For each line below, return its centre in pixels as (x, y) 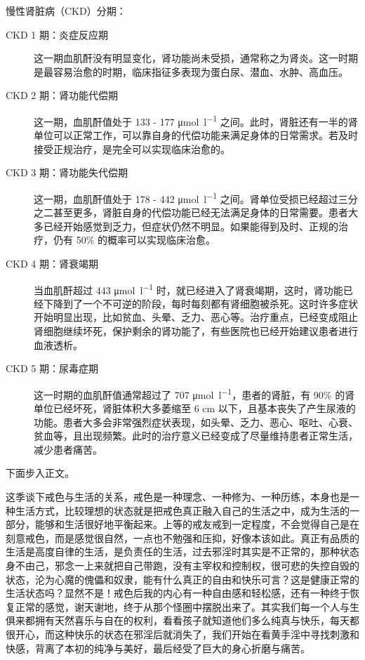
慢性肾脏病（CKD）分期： (66, 11)
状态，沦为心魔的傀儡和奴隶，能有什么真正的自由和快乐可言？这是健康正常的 (182, 579)
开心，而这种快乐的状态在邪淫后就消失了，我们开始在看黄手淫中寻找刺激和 (187, 634)
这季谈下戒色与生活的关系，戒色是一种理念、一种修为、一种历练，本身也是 (178, 497)
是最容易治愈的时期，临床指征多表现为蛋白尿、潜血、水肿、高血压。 (191, 71)
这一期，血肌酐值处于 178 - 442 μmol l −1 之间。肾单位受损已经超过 (186, 198)
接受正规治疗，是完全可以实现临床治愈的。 (132, 148)
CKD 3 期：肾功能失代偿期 (67, 172)
